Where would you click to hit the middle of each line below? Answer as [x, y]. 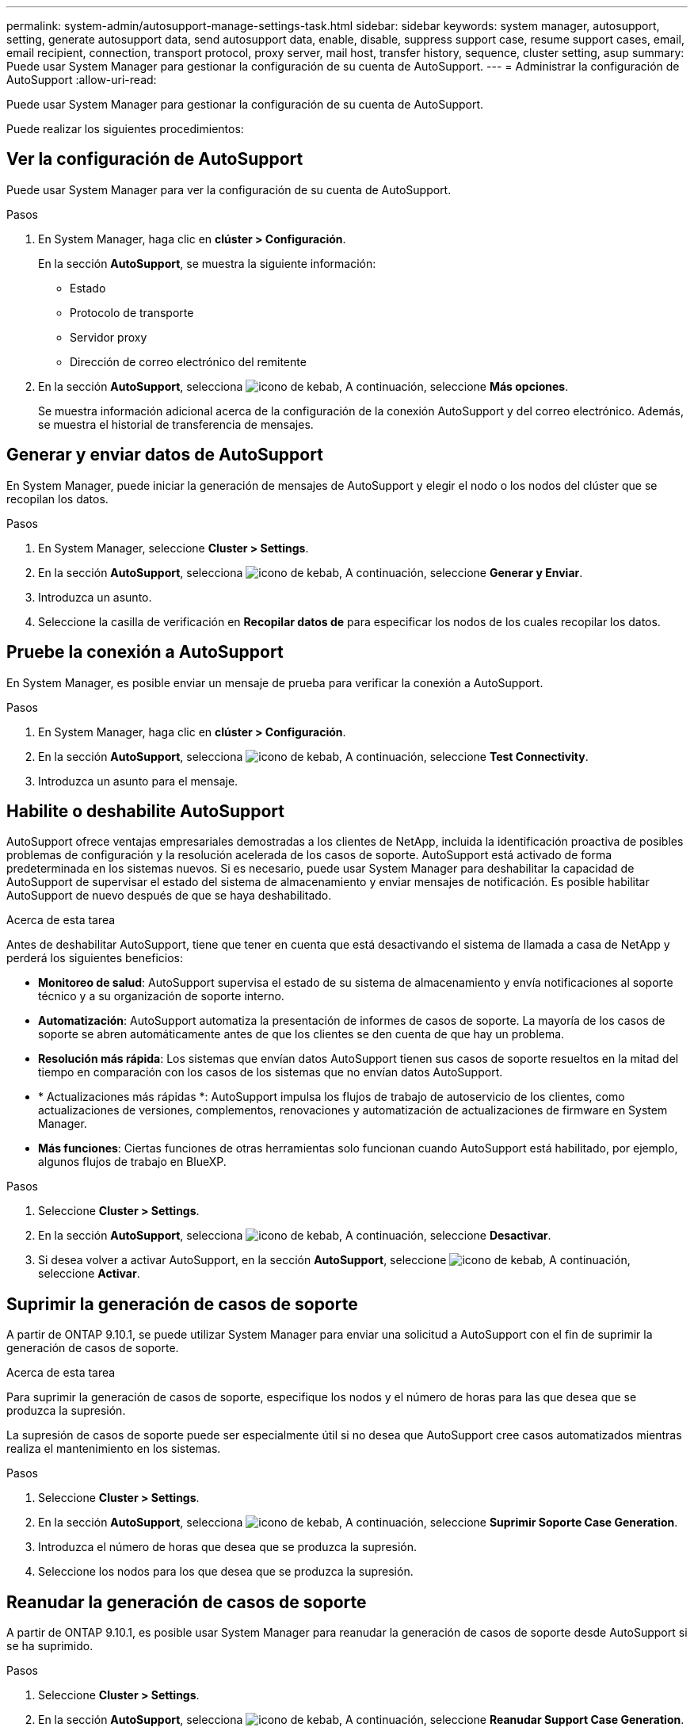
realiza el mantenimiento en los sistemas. [114, 1449]
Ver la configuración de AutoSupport [155, 159]
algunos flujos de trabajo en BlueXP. [132, 1162]
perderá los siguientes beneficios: [95, 958]
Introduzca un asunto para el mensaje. [138, 781]
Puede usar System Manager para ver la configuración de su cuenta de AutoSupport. [229, 189]
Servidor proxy [109, 337]
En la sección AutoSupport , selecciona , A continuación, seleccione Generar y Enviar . [311, 572]
